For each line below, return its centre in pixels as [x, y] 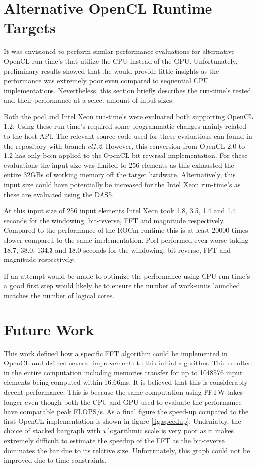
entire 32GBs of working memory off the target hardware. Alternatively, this [120, 175]
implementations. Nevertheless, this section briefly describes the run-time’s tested [128, 90]
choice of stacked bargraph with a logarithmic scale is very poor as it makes [119, 431]
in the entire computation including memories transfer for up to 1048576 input [123, 372]
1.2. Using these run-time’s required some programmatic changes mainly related [125, 126]
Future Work [49, 329]
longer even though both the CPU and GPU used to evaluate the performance [123, 401]
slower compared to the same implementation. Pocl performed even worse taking [126, 240]
